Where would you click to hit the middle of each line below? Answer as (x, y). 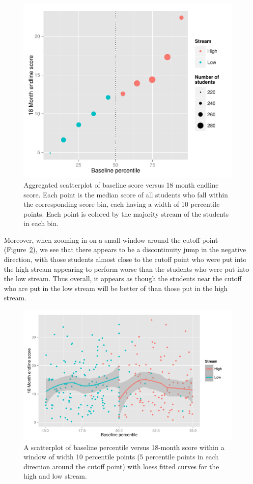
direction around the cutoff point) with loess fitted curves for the (121, 466)
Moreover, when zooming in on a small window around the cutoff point (111, 240)
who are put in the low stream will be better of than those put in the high (116, 288)
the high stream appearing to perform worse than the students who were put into (126, 269)
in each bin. (41, 223)
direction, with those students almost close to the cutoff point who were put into (125, 259)
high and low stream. (55, 476)
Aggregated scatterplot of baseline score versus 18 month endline (121, 184)
